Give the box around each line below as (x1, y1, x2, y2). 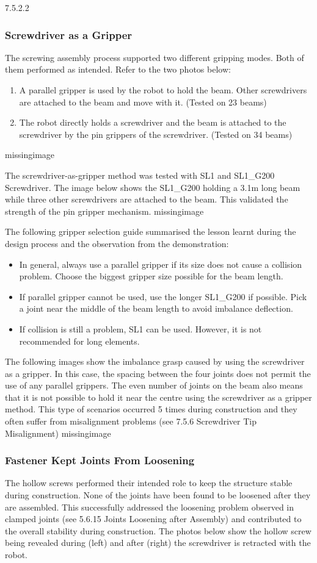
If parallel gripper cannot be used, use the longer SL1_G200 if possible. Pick (19, 290, 307, 303)
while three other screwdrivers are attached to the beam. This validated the (5, 193, 288, 206)
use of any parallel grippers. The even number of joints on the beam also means (5, 379, 303, 392)
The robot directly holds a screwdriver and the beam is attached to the (19, 116, 286, 129)
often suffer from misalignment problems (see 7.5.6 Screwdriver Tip (5, 415, 257, 428)
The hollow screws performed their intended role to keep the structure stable (5, 476, 293, 489)
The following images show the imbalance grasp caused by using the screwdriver (5, 355, 305, 368)
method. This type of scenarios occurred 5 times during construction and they (5, 403, 297, 415)
